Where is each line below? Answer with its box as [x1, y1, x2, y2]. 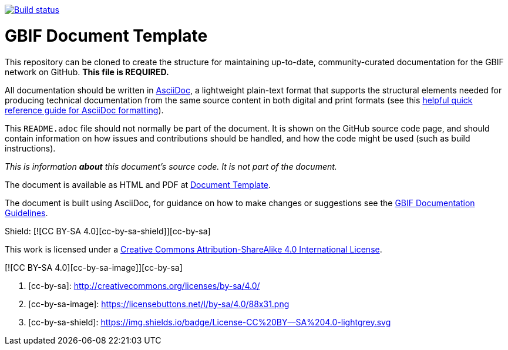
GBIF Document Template [5, 25, 208, 46]
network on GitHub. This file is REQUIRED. [5, 66, 169, 77]
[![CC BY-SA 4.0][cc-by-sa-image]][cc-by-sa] [5, 262, 183, 272]
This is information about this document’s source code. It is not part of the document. [5, 161, 337, 171]
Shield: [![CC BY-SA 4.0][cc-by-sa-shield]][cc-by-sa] [5, 226, 211, 236]
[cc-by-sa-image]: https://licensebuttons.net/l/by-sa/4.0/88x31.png [28, 298, 290, 309]
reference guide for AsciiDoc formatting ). [5, 105, 164, 115]
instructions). [5, 143, 56, 153]
